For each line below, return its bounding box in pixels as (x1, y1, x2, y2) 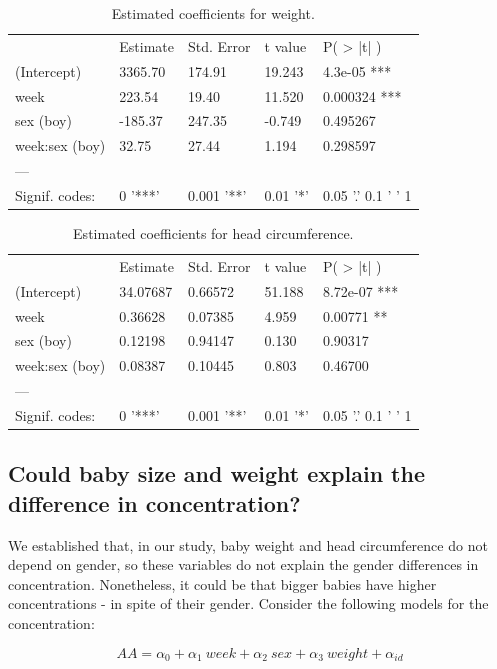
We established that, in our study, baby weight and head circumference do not (8, 534, 488, 555)
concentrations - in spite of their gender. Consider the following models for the (8, 593, 489, 614)
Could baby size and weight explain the (8, 458, 425, 489)
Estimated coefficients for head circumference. (73, 223, 354, 243)
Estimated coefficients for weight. (111, 3, 315, 23)
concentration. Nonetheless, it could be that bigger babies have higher (8, 573, 437, 594)
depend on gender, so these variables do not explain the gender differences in (8, 554, 479, 575)
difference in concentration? (8, 487, 301, 518)
